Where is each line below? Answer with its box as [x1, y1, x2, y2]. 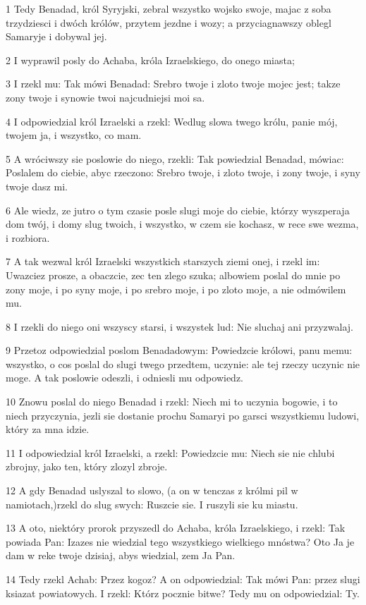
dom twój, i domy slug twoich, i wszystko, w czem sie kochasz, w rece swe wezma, [6, 216, 359, 231]
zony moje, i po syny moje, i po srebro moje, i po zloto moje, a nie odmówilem [6, 281, 346, 296]
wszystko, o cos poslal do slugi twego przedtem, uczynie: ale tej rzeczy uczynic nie [6, 356, 360, 371]
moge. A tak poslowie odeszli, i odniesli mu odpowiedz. [6, 370, 243, 385]
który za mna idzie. [6, 422, 90, 436]
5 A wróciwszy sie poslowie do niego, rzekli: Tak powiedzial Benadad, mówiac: [6, 151, 344, 166]
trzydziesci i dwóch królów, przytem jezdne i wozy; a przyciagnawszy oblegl [6, 15, 331, 30]
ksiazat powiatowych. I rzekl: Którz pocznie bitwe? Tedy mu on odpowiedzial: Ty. [6, 585, 360, 600]
